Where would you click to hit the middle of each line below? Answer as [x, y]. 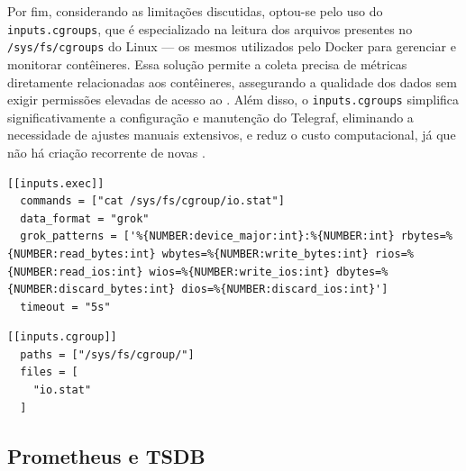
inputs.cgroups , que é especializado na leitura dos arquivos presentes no [210, 28]
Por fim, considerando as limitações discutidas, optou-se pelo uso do [195, 11]
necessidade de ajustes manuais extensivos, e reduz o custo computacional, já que [232, 135]
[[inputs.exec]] [56, 183]
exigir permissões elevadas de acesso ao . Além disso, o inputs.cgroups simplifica [233, 100]
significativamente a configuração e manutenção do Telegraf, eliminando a [210, 117]
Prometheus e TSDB [106, 455]
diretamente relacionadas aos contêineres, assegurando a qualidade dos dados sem [232, 82]
